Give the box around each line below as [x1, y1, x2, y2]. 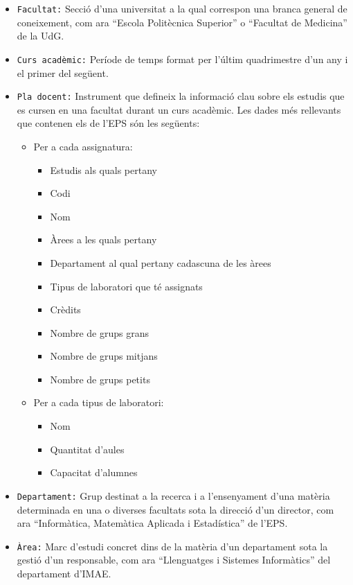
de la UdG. [17, 28, 64, 43]
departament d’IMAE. [17, 566, 111, 580]
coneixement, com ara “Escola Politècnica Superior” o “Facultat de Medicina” [17, 15, 347, 29]
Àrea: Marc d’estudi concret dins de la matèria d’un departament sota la [17, 539, 328, 553]
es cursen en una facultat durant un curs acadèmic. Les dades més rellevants [17, 102, 341, 116]
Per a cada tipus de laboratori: [33, 395, 164, 410]
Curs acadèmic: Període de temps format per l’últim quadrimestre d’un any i [17, 51, 348, 66]
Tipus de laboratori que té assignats [50, 279, 203, 293]
